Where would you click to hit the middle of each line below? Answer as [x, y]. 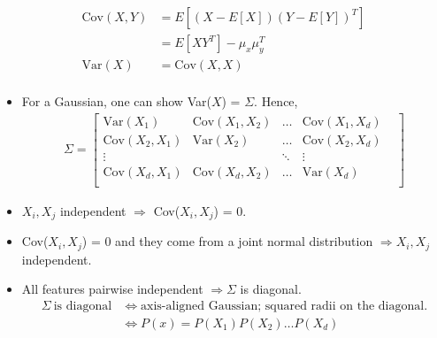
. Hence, [276, 100]
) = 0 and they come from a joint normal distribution [227, 241]
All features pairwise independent [112, 289]
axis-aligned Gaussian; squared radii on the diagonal [283, 306]
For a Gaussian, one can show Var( [116, 100]
